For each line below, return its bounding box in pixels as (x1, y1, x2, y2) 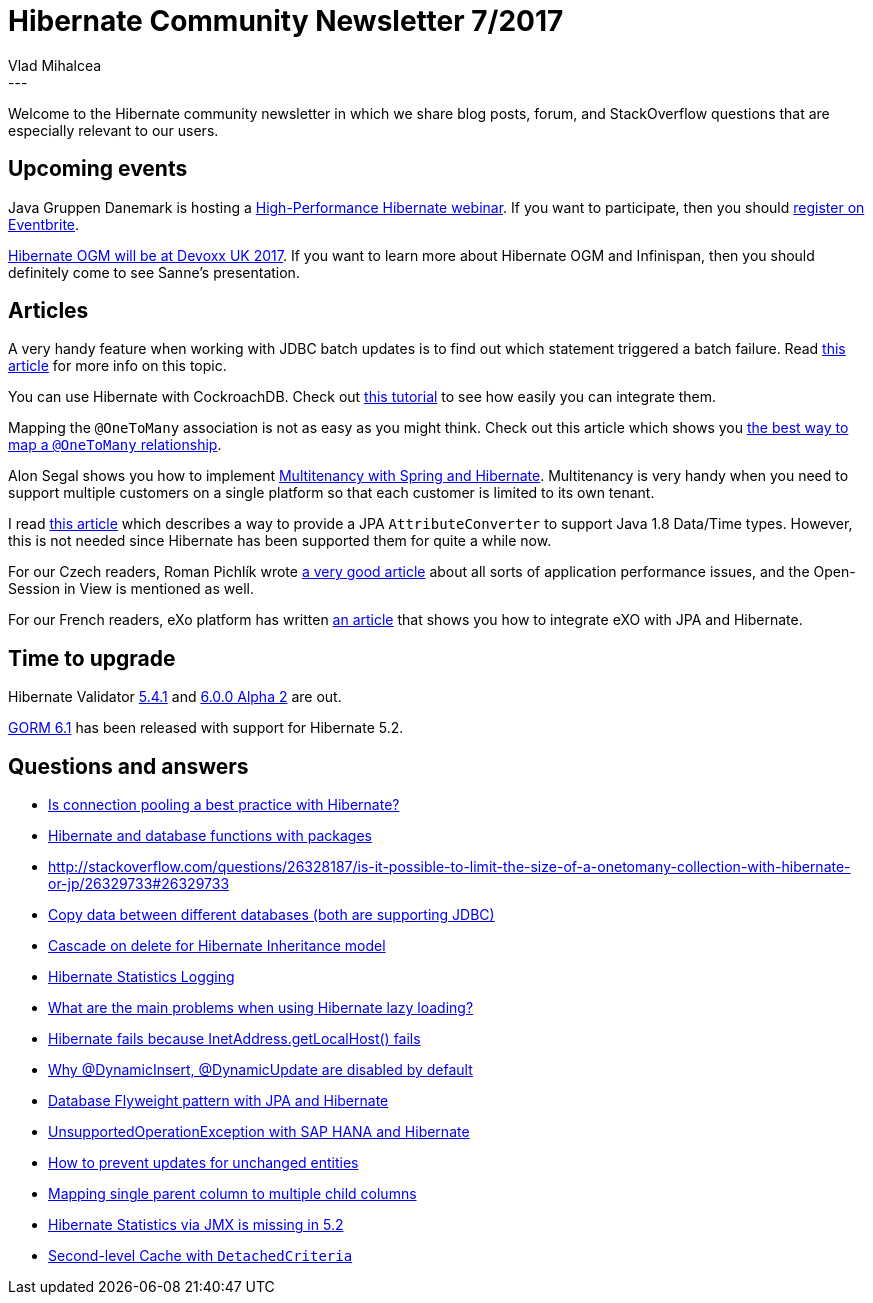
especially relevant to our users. (8, 121, 219, 139)
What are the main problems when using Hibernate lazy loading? (48, 999, 474, 1017)
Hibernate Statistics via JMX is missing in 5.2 (48, 1216, 344, 1234)
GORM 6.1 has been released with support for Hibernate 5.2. (8, 719, 404, 737)
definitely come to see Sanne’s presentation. (8, 263, 300, 281)
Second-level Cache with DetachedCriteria (48, 1247, 353, 1265)
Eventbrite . (8, 215, 80, 233)
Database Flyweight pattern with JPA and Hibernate (48, 1092, 389, 1110)
